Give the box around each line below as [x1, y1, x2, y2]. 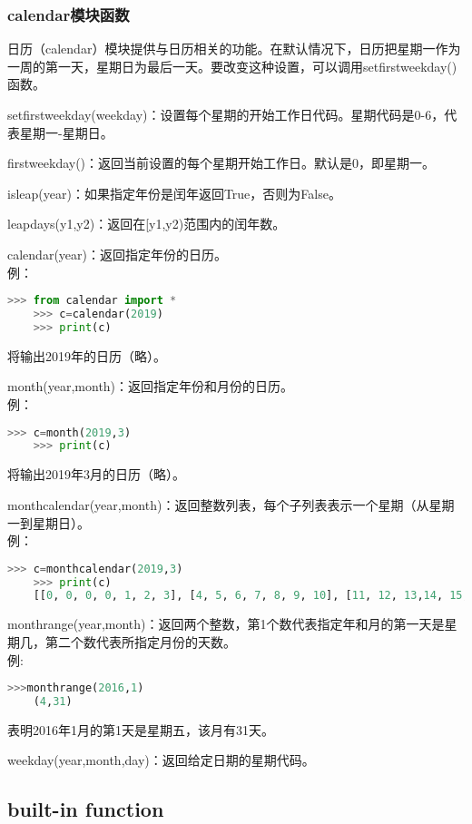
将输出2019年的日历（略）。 [7, 346, 166, 365]
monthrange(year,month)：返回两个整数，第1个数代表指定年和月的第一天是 [7, 614, 445, 633]
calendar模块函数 [7, 3, 130, 25]
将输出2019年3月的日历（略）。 [7, 465, 185, 484]
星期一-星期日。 [19, 123, 113, 142]
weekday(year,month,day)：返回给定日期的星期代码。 [7, 750, 315, 770]
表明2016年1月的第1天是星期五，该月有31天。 [7, 720, 274, 739]
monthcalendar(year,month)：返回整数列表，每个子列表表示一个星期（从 [7, 495, 429, 514]
